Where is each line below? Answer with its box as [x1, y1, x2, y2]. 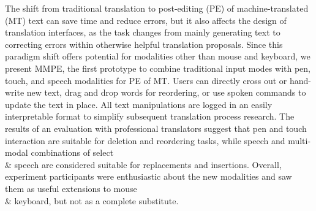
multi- [288, 134, 311, 147]
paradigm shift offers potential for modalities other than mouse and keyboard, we [5, 50, 310, 63]
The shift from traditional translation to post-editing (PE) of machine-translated [5, 2, 309, 14]
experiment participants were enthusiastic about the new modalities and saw [5, 170, 292, 183]
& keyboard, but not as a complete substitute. [5, 194, 179, 207]
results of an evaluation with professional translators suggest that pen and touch [5, 121, 307, 134]
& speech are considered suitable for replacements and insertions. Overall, [5, 158, 282, 171]
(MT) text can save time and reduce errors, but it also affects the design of [5, 13, 287, 26]
